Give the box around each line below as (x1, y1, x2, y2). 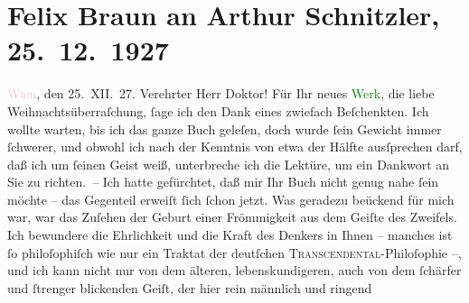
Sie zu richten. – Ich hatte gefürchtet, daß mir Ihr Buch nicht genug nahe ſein (7, 172, 439, 191)
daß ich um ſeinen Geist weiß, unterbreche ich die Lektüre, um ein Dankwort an (7, 154, 450, 173)
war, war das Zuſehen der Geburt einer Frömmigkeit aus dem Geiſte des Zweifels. (7, 207, 457, 226)
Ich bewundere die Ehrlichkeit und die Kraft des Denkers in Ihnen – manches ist (7, 225, 453, 244)
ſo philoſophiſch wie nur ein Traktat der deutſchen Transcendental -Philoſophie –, (7, 243, 462, 262)
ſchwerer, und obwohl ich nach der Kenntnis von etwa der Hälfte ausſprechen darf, (7, 137, 463, 156)
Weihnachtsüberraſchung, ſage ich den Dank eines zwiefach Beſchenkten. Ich (7, 101, 429, 120)
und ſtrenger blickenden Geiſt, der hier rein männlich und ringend (7, 278, 372, 297)
